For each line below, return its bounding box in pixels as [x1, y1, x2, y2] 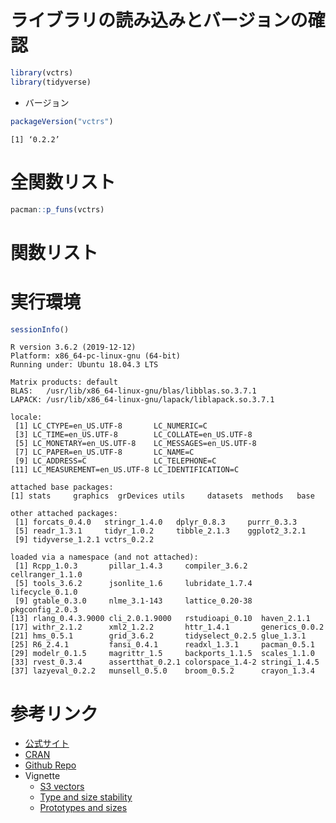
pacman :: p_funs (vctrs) [10, 204, 105, 215]
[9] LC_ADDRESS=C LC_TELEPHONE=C [14, 456, 217, 466]
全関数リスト [10, 171, 117, 193]
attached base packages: [10, 482, 114, 493]
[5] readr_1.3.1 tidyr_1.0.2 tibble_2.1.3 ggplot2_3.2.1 [14, 526, 307, 536]
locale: [10, 412, 43, 423]
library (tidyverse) [10, 77, 92, 87]
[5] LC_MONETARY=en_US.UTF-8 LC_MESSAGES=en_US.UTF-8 [14, 439, 257, 449]
